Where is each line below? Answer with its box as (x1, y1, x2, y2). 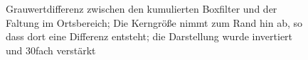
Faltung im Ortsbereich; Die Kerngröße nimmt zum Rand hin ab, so (6, 15, 303, 30)
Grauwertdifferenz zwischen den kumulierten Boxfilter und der (6, 1, 277, 16)
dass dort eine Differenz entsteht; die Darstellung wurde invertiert (6, 29, 293, 44)
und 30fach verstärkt (6, 42, 96, 57)
